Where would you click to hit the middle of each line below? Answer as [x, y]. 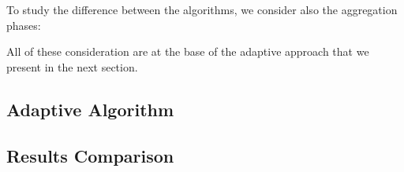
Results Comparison [90, 155]
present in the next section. [72, 66]
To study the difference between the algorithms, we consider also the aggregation [202, 9]
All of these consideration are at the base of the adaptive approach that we [188, 51]
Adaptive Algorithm [90, 109]
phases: [24, 25]
